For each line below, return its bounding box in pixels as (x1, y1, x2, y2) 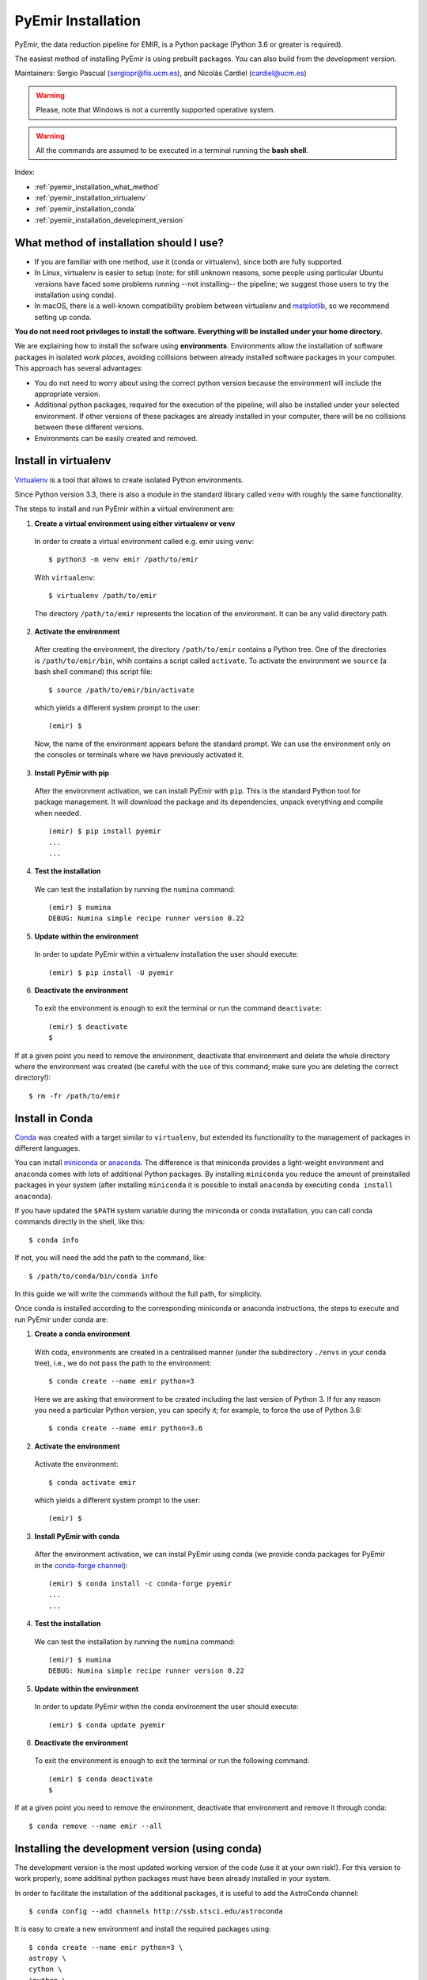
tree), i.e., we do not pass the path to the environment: (34, 1358, 212, 1368)
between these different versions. (34, 422, 145, 432)
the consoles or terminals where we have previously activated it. (34, 750, 244, 760)
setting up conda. (34, 312, 92, 322)
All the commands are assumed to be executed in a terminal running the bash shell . (36, 145, 308, 154)
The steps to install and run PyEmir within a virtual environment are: (14, 504, 235, 514)
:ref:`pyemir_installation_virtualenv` (34, 193, 148, 203)
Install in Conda (14, 1111, 93, 1125)
